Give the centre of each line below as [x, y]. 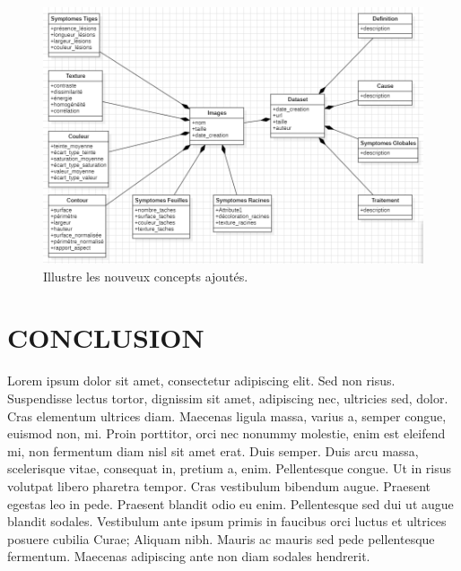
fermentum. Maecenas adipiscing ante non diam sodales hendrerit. [189, 556]
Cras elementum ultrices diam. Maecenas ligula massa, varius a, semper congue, [227, 415]
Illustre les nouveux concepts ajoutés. [146, 276]
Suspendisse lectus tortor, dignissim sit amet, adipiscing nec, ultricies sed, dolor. [228, 398]
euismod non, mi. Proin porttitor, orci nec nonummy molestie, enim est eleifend [226, 433]
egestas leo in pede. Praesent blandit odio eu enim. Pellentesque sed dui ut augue [230, 503]
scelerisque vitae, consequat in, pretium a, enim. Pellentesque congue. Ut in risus [230, 468]
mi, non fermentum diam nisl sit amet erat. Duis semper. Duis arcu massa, [213, 450]
